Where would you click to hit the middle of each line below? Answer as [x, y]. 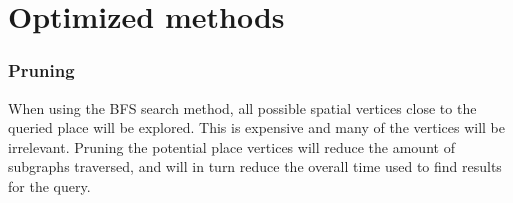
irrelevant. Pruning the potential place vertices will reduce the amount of [231, 146]
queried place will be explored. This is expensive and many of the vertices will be [257, 127]
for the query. [49, 185]
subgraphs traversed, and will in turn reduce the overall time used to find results [255, 166]
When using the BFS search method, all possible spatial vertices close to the [242, 107]
